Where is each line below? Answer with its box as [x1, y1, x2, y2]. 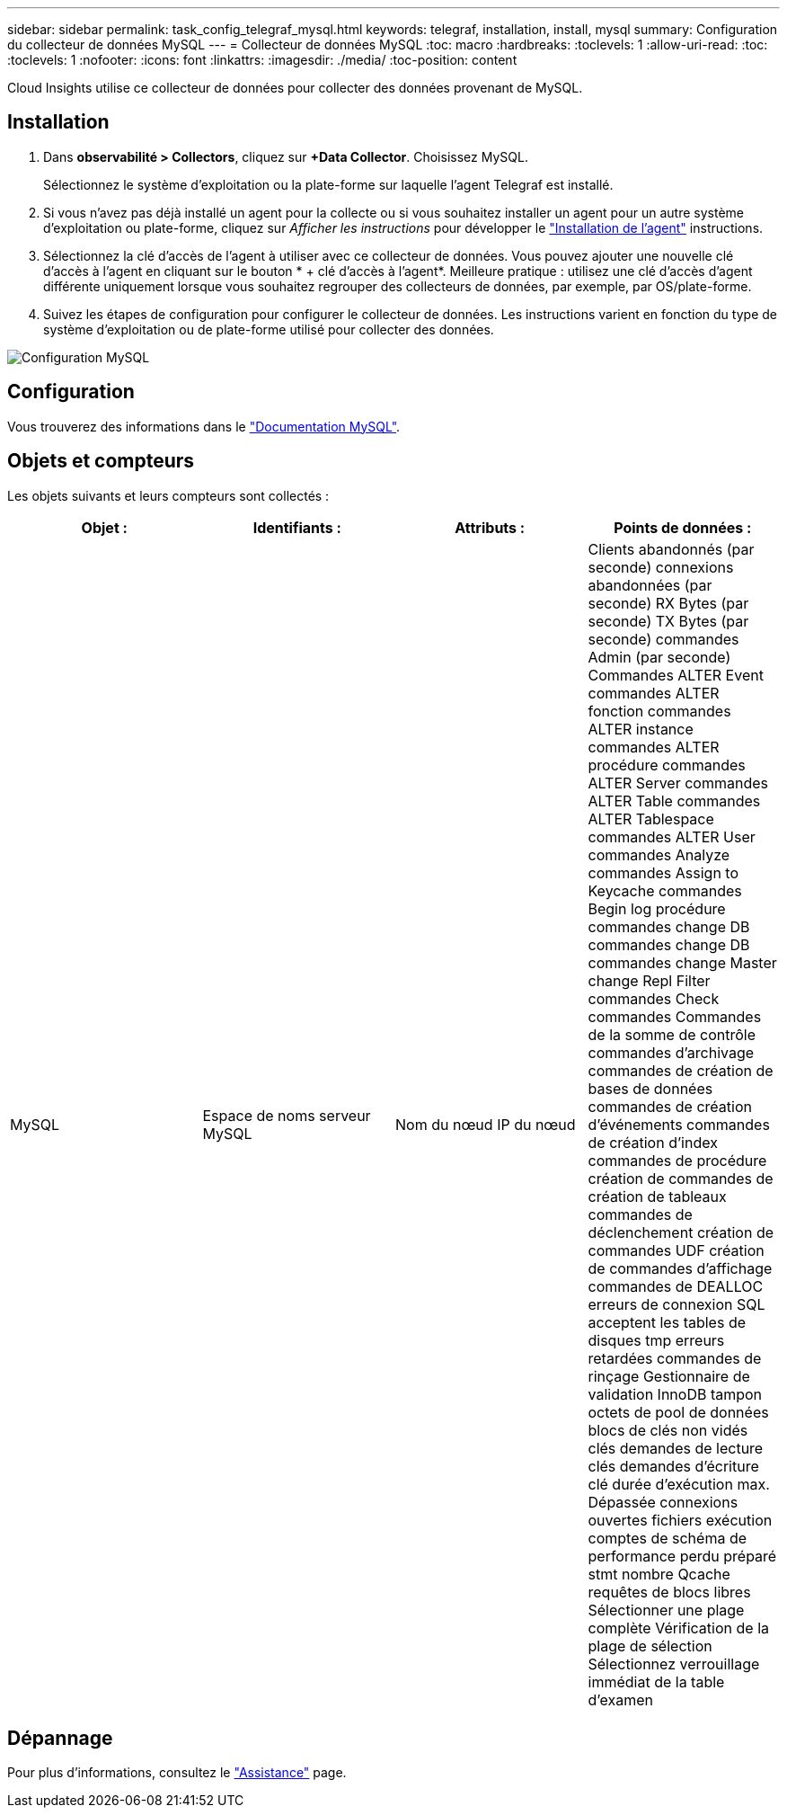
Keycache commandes [588, 881, 742, 900]
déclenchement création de [588, 1223, 774, 1241]
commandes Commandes [588, 1007, 762, 1026]
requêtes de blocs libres [588, 1582, 751, 1601]
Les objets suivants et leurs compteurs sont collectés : [7, 487, 330, 503]
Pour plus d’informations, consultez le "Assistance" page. [7, 1765, 347, 1781]
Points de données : [614, 518, 752, 537]
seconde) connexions [588, 557, 734, 576]
